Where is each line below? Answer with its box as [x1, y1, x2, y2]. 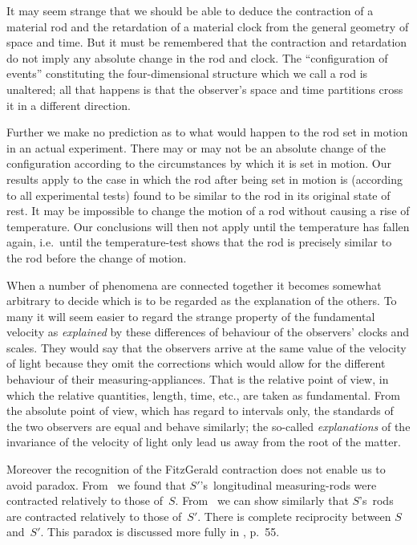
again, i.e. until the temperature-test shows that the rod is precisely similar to [6, 234, 392, 250]
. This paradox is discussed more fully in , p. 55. [40, 523, 280, 540]
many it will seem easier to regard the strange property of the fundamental [6, 307, 375, 324]
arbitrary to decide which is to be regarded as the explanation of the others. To [6, 292, 397, 309]
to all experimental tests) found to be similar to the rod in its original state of [6, 186, 391, 203]
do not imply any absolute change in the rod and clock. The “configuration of [6, 49, 388, 66]
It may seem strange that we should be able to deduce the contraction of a [6, 2, 374, 18]
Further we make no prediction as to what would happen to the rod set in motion [6, 124, 408, 140]
